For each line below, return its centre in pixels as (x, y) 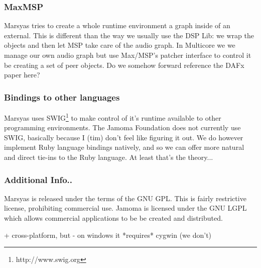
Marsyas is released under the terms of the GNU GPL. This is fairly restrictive (125, 198)
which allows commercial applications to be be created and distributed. (113, 218)
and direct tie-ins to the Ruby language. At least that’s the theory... (109, 157)
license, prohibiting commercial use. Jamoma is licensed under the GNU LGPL (125, 208)
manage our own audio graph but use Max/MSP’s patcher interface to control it (128, 55)
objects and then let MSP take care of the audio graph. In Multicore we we (120, 45)
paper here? (22, 75)
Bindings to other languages (62, 97)
